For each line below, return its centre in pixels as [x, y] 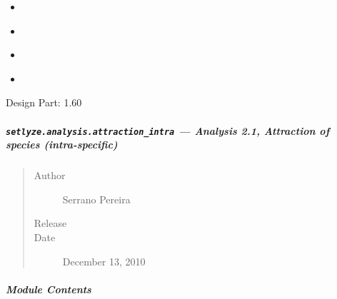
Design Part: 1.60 [44, 102]
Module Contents [49, 289]
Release [50, 223]
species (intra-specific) [62, 145]
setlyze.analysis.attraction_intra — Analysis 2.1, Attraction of [168, 130]
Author [50, 175]
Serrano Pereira [96, 199]
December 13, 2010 [104, 261]
